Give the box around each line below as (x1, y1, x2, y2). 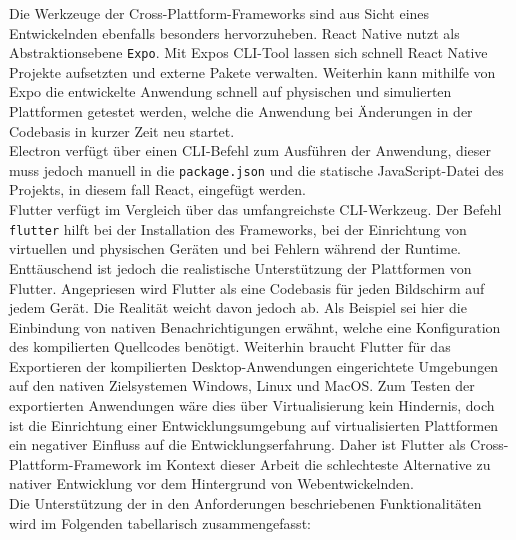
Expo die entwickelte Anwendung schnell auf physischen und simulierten (9, 81, 452, 102)
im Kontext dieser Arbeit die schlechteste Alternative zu (146, 453, 491, 474)
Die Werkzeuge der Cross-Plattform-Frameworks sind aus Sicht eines (9, 3, 430, 23)
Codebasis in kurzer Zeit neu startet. (9, 120, 235, 141)
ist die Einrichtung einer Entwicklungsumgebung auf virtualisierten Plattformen (9, 414, 499, 435)
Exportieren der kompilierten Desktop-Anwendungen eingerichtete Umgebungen (9, 355, 499, 376)
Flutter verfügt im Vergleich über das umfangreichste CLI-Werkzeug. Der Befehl (9, 199, 502, 220)
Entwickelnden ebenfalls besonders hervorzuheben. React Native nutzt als (9, 22, 460, 43)
